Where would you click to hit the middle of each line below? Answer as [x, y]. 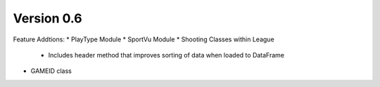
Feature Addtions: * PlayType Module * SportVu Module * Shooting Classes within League [144, 39]
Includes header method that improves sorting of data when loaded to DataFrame [166, 55]
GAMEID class [51, 71]
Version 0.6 [47, 18]
